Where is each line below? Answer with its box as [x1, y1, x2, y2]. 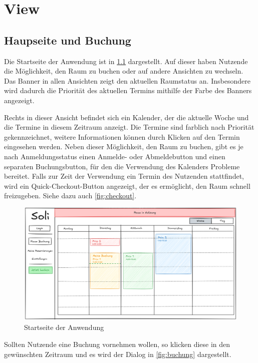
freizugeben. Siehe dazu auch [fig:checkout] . [4, 190, 137, 201]
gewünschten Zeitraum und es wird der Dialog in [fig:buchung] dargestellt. [4, 348, 231, 359]
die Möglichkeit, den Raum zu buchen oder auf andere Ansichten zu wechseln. [4, 66, 243, 76]
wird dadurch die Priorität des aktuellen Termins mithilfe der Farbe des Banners [4, 85, 252, 96]
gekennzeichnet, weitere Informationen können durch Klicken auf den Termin [4, 131, 240, 142]
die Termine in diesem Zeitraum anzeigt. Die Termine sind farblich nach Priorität [4, 122, 254, 132]
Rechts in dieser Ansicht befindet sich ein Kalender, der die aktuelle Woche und [4, 112, 249, 122]
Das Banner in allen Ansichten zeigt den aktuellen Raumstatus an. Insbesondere [4, 75, 250, 86]
